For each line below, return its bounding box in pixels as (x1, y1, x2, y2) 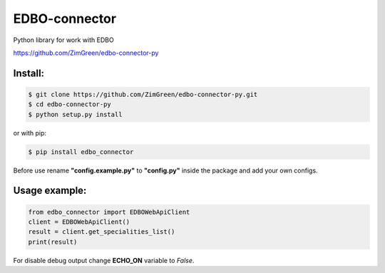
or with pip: (13, 128, 46, 137)
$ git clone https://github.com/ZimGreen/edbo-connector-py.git (28, 90, 258, 98)
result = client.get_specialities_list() (28, 228, 175, 236)
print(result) (28, 237, 78, 246)
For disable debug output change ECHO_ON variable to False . (13, 256, 195, 264)
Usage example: (13, 185, 87, 197)
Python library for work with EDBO (13, 36, 114, 44)
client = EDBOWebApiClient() (28, 218, 130, 226)
